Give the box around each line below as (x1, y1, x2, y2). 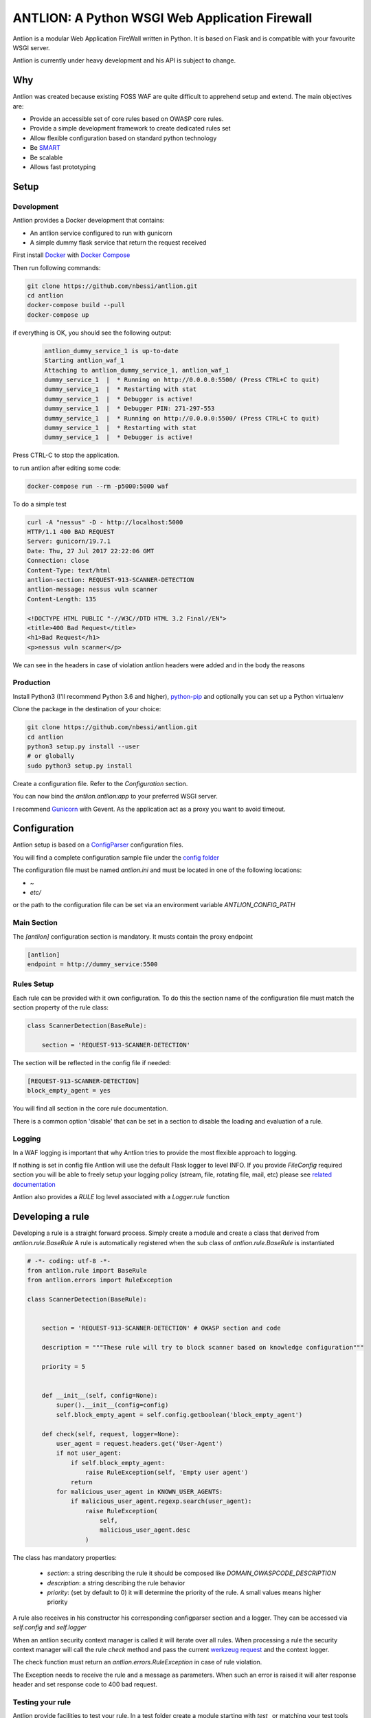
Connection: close (27, 557, 89, 565)
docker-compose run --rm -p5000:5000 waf (27, 482, 169, 490)
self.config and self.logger (12, 1623, 87, 1631)
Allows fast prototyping (30, 162, 96, 171)
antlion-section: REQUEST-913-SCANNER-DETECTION (27, 576, 194, 583)
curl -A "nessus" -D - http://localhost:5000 (27, 518, 183, 526)
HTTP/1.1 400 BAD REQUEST (27, 528, 115, 536)
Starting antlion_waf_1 (44, 357, 125, 364)
